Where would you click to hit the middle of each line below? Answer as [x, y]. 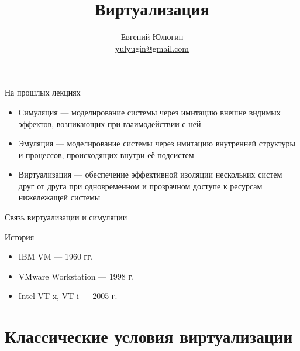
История [20, 236]
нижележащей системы [59, 197]
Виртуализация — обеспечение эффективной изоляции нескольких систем [150, 174]
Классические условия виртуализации [149, 336]
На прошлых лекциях [43, 92]
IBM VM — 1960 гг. [56, 256]
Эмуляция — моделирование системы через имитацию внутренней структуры [157, 143]
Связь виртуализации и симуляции [66, 217]
